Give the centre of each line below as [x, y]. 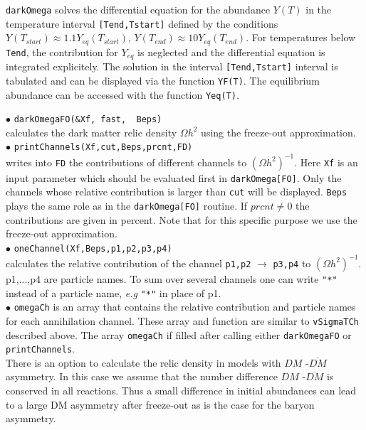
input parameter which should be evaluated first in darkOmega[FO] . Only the [174, 177]
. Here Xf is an [326, 162]
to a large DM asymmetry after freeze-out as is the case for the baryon [160, 404]
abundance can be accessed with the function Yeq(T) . [122, 94]
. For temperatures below [301, 37]
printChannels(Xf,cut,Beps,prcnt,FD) [103, 147]
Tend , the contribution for [62, 52]
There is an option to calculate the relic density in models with [143, 362]
